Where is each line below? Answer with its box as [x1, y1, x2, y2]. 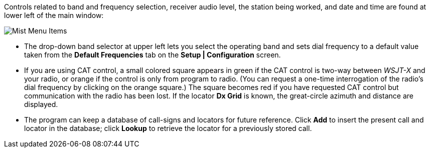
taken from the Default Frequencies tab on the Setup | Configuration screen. [24, 50, 281, 59]
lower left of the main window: [4, 11, 104, 19]
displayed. [24, 100, 58, 108]
